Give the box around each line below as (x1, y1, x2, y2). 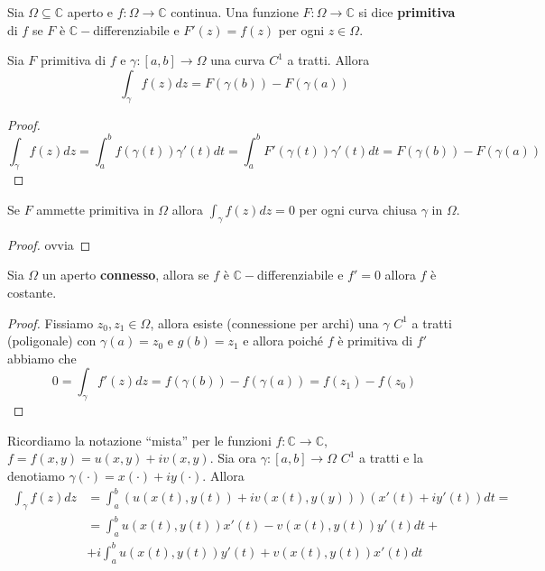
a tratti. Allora (287, 51, 370, 69)
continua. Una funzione (171, 3, 299, 21)
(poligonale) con (7, 331, 97, 350)
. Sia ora (209, 448, 257, 467)
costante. (7, 283, 57, 302)
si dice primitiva (358, 3, 456, 21)
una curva (210, 51, 265, 69)
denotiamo (7, 466, 65, 484)
